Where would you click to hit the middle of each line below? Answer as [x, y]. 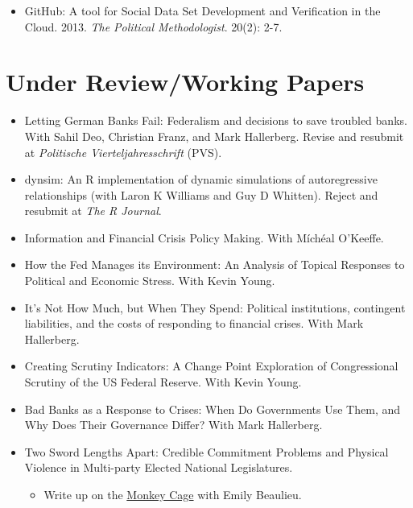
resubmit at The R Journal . [93, 211]
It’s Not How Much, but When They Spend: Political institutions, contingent [215, 307]
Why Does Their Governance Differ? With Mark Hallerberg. [173, 425]
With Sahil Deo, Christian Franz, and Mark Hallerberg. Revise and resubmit [214, 136]
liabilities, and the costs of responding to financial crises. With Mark [194, 323]
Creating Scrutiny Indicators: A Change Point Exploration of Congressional [211, 366]
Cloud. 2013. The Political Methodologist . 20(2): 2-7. [153, 26]
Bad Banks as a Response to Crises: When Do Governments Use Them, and [213, 409]
